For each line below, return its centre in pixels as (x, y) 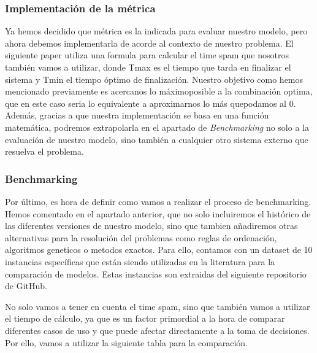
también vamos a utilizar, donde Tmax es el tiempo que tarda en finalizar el (148, 67)
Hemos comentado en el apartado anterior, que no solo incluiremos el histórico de (158, 213)
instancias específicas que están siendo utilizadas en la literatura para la (140, 261)
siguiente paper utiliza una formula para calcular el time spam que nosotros (147, 55)
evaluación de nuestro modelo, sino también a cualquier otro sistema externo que (157, 139)
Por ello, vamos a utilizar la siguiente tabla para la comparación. (127, 342)
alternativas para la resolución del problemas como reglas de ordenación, (141, 237)
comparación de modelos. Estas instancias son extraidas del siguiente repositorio (156, 273)
